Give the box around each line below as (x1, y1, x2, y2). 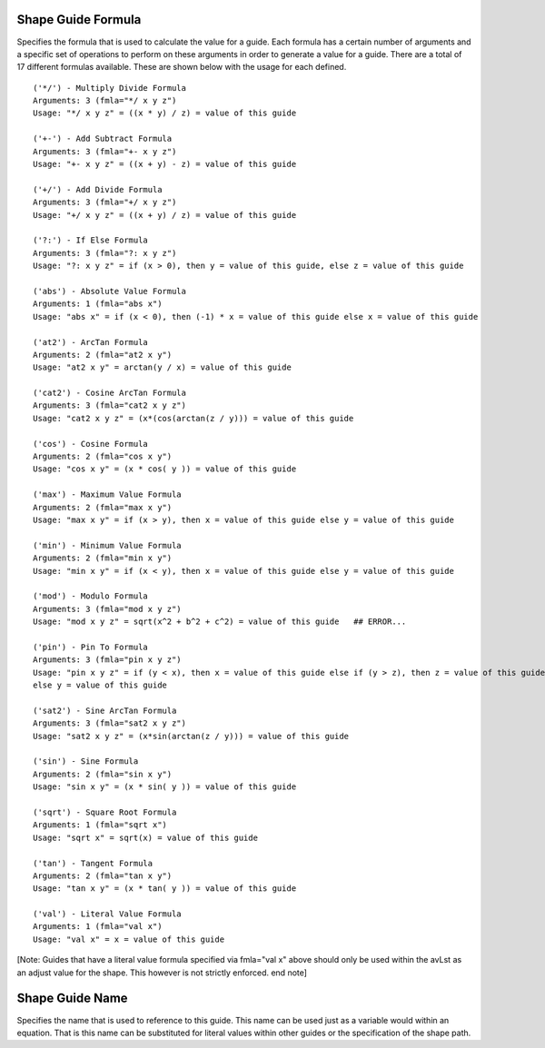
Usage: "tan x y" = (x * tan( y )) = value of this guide (33, 884, 297, 894)
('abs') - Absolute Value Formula (33, 286, 186, 296)
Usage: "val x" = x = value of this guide (33, 934, 225, 944)
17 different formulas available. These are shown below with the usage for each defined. (16, 62, 347, 73)
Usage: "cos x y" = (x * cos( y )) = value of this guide (33, 464, 297, 474)
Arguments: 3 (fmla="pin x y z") (33, 655, 182, 665)
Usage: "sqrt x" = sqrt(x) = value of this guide (33, 832, 259, 843)
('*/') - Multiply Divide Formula (33, 83, 186, 93)
